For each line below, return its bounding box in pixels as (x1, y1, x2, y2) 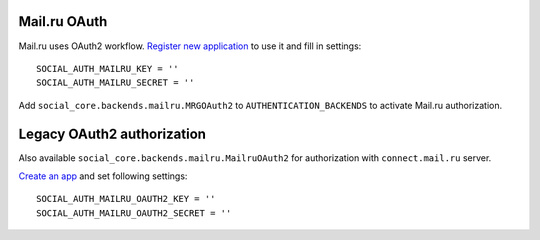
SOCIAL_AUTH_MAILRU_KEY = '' (36, 63, 179, 74)
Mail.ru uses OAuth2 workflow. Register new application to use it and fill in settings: (18, 40, 362, 52)
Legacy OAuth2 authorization (18, 125, 207, 142)
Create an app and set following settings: (18, 170, 188, 182)
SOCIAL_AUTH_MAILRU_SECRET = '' (36, 77, 195, 89)
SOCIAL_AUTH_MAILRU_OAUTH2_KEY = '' (36, 193, 216, 205)
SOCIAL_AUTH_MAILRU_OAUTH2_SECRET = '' (36, 207, 232, 219)
